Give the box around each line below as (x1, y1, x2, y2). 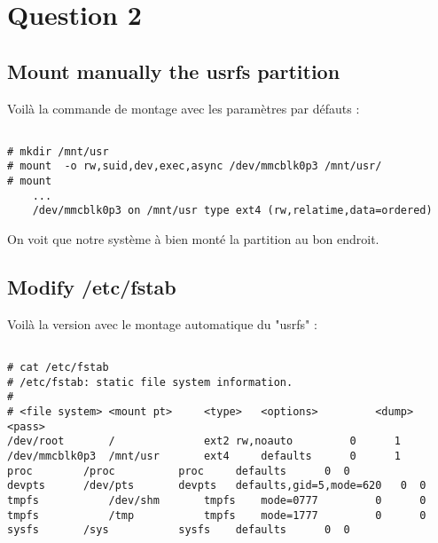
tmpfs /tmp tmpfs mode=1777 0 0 (7, 508, 426, 522)
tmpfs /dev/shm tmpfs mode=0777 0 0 (7, 494, 426, 508)
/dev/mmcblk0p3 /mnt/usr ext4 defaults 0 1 (7, 450, 401, 463)
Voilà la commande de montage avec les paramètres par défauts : (7, 98, 360, 117)
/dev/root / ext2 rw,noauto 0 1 (7, 435, 401, 448)
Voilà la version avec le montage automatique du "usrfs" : (7, 314, 317, 333)
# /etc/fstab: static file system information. (7, 375, 293, 389)
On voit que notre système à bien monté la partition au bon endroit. (7, 230, 379, 248)
